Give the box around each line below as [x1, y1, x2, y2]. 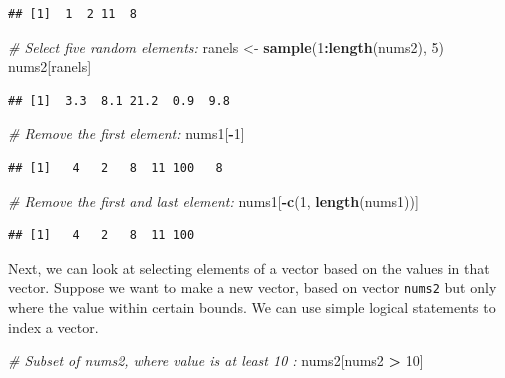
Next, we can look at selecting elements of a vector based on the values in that [8, 257, 490, 278]
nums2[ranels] [8, 56, 92, 77]
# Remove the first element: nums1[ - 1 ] [8, 123, 245, 144]
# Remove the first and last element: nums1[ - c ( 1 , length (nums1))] [8, 190, 419, 211]
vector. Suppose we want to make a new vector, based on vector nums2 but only [8, 277, 497, 298]
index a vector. [8, 316, 99, 337]
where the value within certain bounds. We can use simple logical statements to [8, 297, 496, 317]
